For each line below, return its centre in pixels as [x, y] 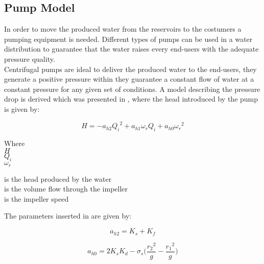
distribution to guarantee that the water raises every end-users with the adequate [131, 49]
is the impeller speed [37, 198]
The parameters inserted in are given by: [68, 216]
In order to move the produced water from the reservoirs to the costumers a [123, 29]
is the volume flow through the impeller [66, 189]
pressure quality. [30, 58]
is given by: [22, 109]
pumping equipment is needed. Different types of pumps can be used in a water [128, 39]
